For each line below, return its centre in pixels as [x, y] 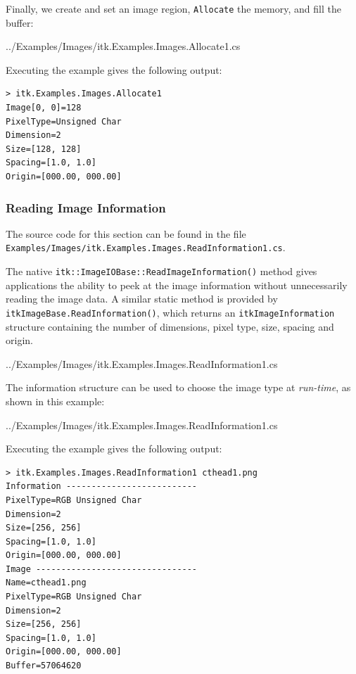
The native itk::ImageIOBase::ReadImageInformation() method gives [161, 271]
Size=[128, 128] [44, 149]
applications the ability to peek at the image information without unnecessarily [177, 285]
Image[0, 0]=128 [44, 108]
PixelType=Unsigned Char [64, 121]
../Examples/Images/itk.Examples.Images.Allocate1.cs [123, 46]
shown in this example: [55, 401]
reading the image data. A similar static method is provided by [142, 299]
